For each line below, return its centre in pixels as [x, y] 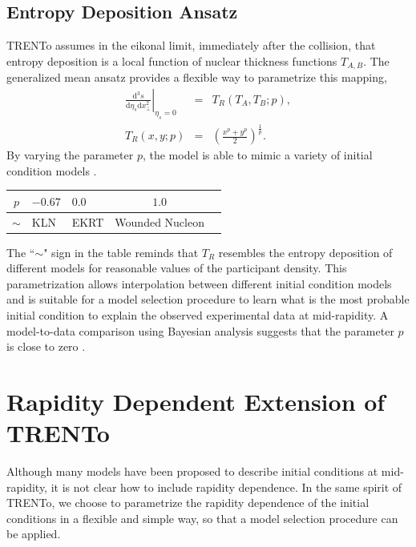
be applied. [34, 534]
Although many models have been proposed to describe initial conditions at [192, 471]
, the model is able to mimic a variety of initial [257, 155]
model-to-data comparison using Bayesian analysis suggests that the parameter [200, 330]
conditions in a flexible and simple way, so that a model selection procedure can [202, 518]
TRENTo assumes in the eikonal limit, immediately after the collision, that [191, 45]
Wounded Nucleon [160, 221]
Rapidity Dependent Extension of [196, 401]
